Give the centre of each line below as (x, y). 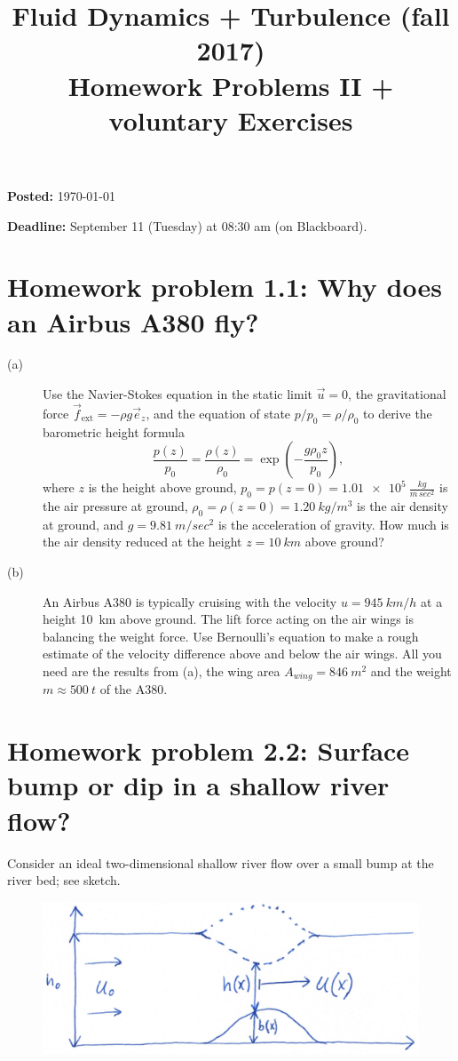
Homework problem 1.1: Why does (225, 287)
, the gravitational (397, 394)
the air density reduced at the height (142, 542)
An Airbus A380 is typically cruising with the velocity (190, 601)
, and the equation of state (218, 413)
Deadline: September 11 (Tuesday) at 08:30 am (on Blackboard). (187, 225)
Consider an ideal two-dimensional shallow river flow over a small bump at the (221, 862)
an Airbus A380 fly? (133, 321)
